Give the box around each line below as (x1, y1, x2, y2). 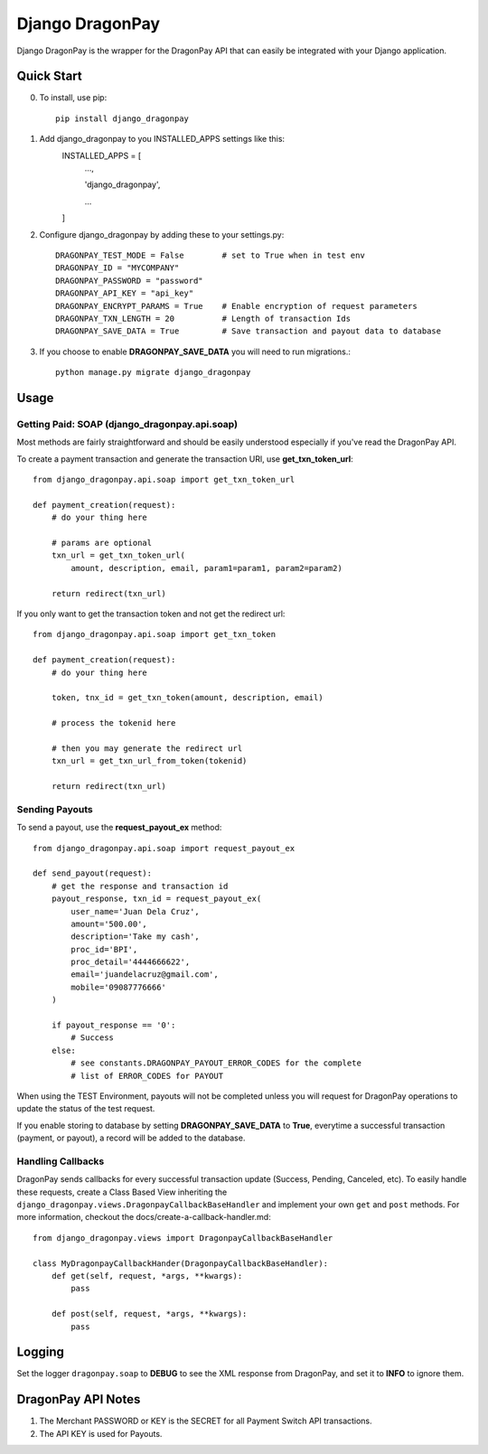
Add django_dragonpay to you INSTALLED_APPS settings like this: (39, 134, 285, 145)
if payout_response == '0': (51, 1020, 176, 1030)
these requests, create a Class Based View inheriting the (16, 1187, 228, 1197)
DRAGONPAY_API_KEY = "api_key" (55, 288, 194, 298)
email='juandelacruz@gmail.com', (70, 970, 219, 980)
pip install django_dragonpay (55, 113, 190, 124)
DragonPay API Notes (16, 1392, 141, 1407)
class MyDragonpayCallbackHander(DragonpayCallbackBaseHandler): (33, 1258, 329, 1269)
